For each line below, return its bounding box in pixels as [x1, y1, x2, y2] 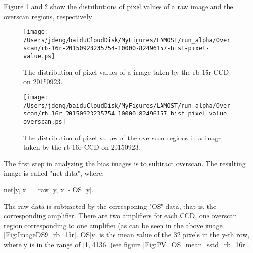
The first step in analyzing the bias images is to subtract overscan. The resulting [4, 158, 246, 168]
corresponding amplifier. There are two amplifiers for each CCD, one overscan [4, 210, 237, 221]
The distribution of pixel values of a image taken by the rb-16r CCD [23, 67, 229, 77]
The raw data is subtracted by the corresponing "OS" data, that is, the [4, 201, 217, 211]
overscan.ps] [23, 118, 66, 125]
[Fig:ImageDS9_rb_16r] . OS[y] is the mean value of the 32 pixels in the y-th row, [4, 230, 250, 240]
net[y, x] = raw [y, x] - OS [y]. [4, 184, 93, 194]
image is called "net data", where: [4, 168, 104, 178]
